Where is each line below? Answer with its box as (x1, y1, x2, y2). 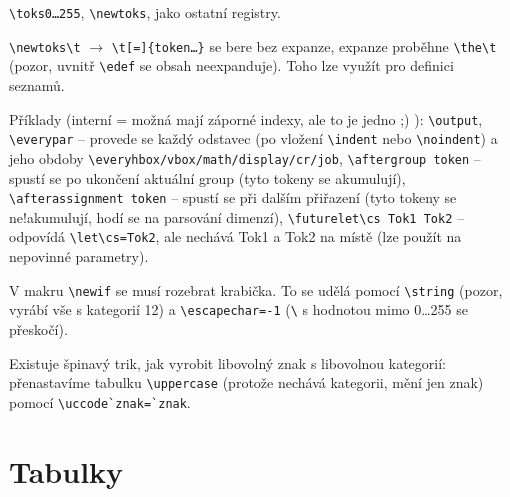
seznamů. (9, 74, 65, 95)
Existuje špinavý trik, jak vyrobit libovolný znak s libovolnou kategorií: (9, 352, 446, 373)
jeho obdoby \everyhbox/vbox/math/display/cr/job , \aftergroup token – (9, 147, 481, 168)
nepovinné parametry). (9, 246, 149, 267)
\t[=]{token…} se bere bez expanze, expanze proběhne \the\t (111, 35, 497, 56)
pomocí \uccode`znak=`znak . (9, 391, 191, 412)
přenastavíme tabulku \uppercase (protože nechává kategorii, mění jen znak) (9, 372, 484, 393)
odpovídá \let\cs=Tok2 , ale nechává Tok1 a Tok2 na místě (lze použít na (9, 226, 462, 247)
